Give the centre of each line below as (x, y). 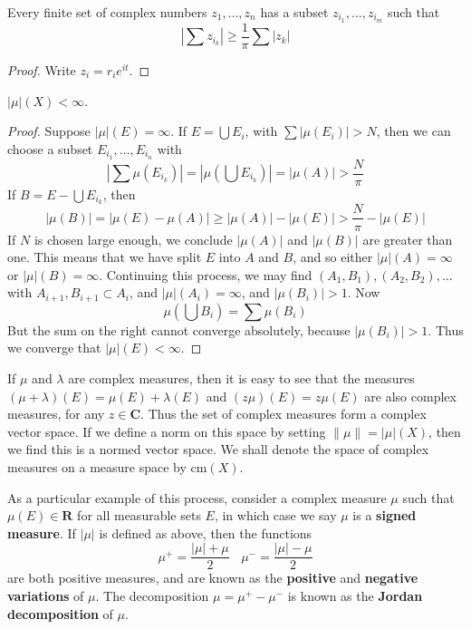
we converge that (54, 348)
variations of (46, 595)
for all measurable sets (139, 515)
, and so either (333, 257)
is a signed (384, 515)
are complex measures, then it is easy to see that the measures (241, 377)
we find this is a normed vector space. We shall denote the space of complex (218, 449)
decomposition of (60, 613)
